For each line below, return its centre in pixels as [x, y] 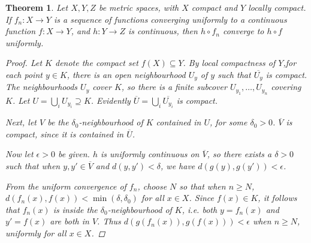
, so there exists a [239, 154]
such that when [33, 166]
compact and [215, 7]
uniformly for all [36, 232]
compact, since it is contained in [65, 133]
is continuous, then [163, 31]
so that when [203, 186]
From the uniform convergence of [66, 186]
